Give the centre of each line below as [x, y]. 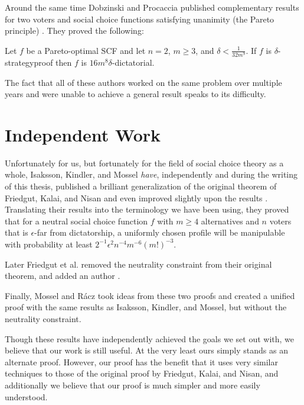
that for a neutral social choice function [76, 221]
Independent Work [83, 134]
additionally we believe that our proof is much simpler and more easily [133, 385]
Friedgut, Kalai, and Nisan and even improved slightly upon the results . [136, 197]
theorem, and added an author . [63, 276]
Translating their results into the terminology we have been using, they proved [147, 209]
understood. [26, 396]
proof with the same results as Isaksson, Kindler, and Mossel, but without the [146, 307]
